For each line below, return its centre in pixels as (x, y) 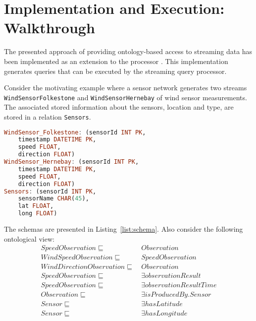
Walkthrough (50, 28)
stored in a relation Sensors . (48, 116)
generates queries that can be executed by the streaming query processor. (115, 71)
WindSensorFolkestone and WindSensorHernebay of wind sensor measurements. (126, 97)
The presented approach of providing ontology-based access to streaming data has (128, 51)
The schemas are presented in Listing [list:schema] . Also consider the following (124, 229)
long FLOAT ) (38, 214)
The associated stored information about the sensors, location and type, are (119, 107)
